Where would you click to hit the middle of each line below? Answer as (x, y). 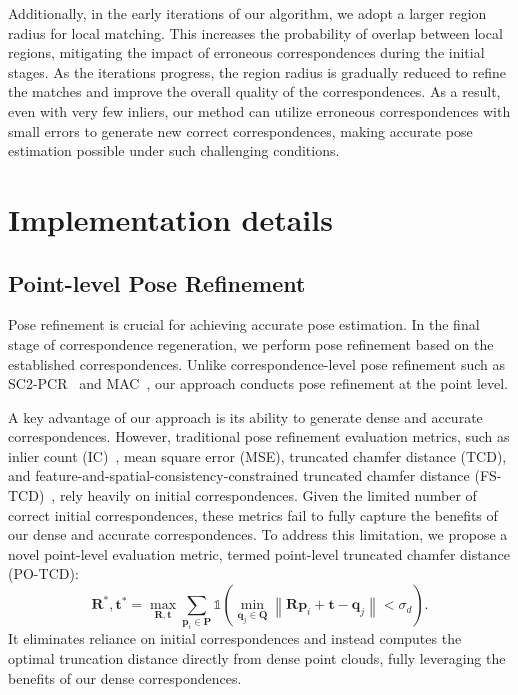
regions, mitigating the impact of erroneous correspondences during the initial (246, 52)
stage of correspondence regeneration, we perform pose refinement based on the (251, 343)
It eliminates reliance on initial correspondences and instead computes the (235, 638)
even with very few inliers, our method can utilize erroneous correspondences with (259, 110)
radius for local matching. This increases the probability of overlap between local (255, 32)
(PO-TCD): (43, 573)
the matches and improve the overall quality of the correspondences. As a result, (254, 91)
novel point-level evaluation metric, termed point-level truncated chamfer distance (259, 553)
